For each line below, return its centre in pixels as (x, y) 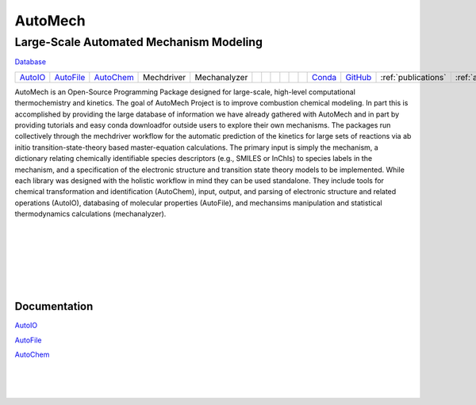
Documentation (54, 306)
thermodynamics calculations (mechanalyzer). (90, 214)
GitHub (359, 77)
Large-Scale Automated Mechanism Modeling (139, 42)
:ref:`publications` (413, 77)
